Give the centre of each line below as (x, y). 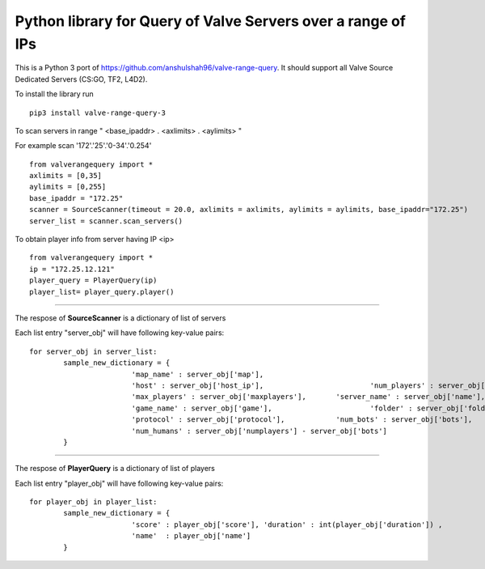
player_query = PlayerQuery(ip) (93, 280)
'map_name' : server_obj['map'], (198, 374)
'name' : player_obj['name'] (191, 536)
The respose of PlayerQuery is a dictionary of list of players (115, 469)
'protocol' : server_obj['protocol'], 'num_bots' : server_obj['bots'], (302, 420)
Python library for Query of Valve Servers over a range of (210, 21)
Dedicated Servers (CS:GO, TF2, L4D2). (81, 79)
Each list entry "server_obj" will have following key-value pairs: (120, 333)
